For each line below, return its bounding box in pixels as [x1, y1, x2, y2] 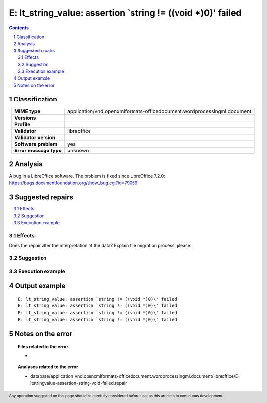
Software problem [14, 140, 58, 147]
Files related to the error [18, 344, 69, 350]
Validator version [14, 134, 56, 141]
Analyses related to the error [18, 364, 79, 370]
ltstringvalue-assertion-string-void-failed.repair [30, 380, 127, 386]
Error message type [14, 147, 62, 153]
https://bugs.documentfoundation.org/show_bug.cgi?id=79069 [9, 180, 138, 186]
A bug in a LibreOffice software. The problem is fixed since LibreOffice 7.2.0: [9, 173, 165, 179]
